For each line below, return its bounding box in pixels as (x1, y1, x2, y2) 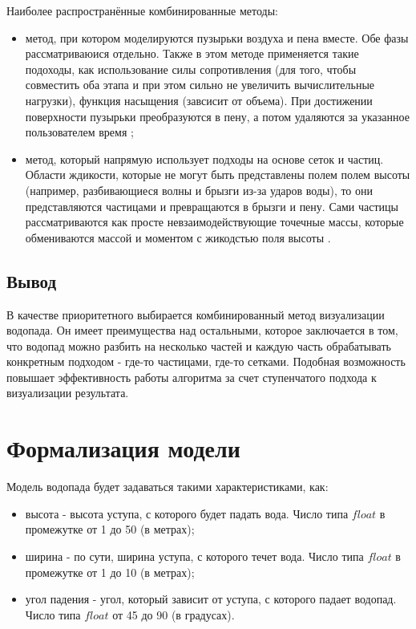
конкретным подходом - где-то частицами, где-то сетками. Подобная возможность (6, 353, 406, 370)
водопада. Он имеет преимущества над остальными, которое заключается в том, (6, 322, 398, 339)
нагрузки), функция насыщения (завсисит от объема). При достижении (25, 91, 373, 108)
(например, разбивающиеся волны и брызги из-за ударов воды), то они (25, 181, 374, 198)
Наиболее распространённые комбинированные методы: (6, 2, 279, 18)
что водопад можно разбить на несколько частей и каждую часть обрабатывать (6, 337, 391, 354)
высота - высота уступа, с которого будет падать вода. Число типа (25, 505, 349, 521)
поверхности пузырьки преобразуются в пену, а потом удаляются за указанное (25, 108, 410, 124)
